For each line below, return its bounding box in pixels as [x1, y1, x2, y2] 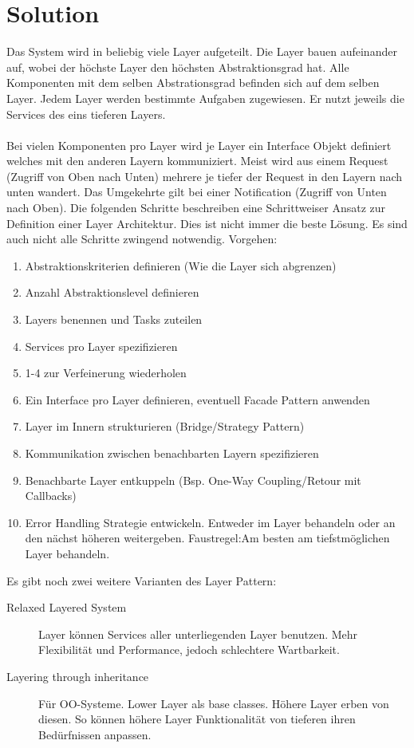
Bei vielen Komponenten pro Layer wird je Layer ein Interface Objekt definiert [6, 136, 392, 153]
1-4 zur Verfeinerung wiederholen [25, 364, 187, 381]
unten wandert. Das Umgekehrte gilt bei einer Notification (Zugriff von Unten [6, 183, 387, 200]
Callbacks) [25, 487, 77, 504]
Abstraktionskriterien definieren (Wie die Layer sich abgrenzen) [25, 257, 337, 274]
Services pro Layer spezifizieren [25, 337, 178, 354]
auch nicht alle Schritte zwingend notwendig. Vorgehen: [6, 230, 278, 247]
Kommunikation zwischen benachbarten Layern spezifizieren [25, 445, 319, 461]
